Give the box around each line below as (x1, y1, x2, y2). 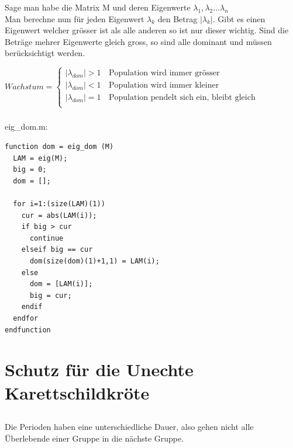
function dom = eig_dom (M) (5, 143, 114, 151)
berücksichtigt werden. (5, 47, 85, 59)
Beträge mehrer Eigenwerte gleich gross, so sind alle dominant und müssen (5, 35, 272, 47)
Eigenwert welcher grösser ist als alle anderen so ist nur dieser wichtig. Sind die (5, 24, 289, 36)
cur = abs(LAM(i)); (21, 211, 97, 220)
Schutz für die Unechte (5, 357, 194, 381)
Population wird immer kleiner (108, 81, 219, 90)
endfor (13, 314, 39, 322)
